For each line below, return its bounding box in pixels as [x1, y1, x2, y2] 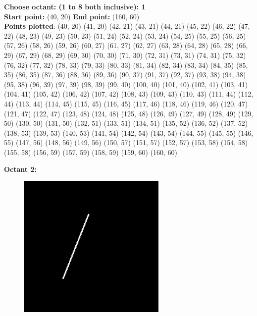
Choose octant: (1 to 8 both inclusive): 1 [4, 1, 146, 11]
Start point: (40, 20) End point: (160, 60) [4, 11, 140, 21]
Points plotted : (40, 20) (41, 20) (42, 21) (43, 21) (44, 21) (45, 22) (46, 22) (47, [4, 21, 250, 31]
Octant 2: [4, 163, 37, 174]
